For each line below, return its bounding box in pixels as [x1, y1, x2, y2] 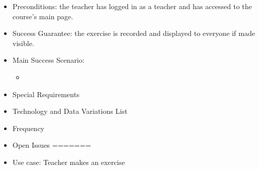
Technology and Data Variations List [12, 106, 127, 116]
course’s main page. [12, 11, 73, 21]
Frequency [12, 122, 45, 133]
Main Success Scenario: [12, 55, 85, 65]
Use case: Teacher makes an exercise [12, 156, 125, 167]
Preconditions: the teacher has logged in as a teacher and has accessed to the [12, 1, 252, 11]
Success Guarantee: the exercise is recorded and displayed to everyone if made [12, 28, 255, 38]
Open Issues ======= [12, 140, 91, 150]
